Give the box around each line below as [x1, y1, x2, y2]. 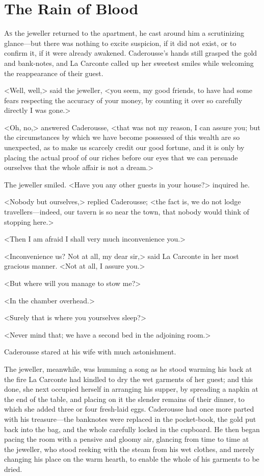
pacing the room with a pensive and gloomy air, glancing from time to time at [4, 434, 249, 444]
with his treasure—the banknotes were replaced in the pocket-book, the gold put [4, 413, 256, 424]
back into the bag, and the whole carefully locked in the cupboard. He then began [4, 423, 260, 434]
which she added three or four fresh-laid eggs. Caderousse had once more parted [4, 403, 254, 414]
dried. [4, 463, 22, 474]
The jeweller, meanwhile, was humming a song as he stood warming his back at [4, 363, 252, 374]
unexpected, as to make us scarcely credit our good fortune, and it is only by [4, 142, 245, 153]
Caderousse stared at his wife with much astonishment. [4, 346, 176, 357]
